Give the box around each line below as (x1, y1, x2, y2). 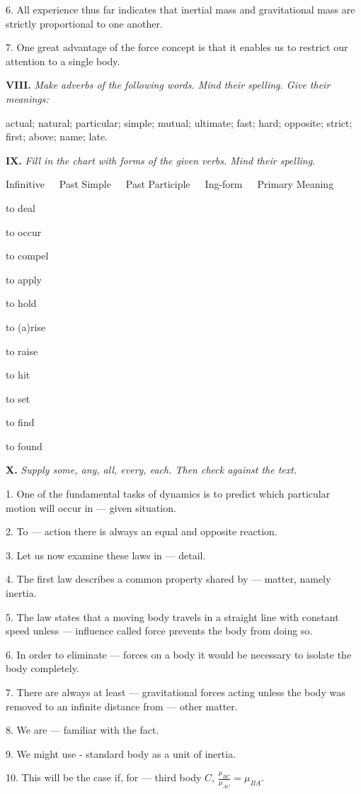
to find (6, 415, 35, 430)
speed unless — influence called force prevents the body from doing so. (6, 623, 313, 638)
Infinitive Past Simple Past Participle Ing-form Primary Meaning (6, 177, 334, 191)
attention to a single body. (6, 53, 120, 68)
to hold (6, 296, 37, 311)
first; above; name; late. (6, 129, 108, 144)
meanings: (6, 91, 49, 106)
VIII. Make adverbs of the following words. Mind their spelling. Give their (6, 77, 331, 92)
